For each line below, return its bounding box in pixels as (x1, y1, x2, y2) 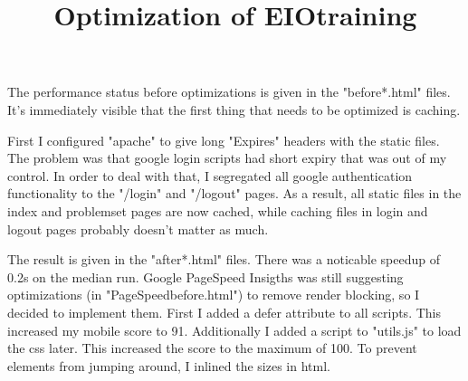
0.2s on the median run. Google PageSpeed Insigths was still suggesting (7, 267, 404, 286)
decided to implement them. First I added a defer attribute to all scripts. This (7, 302, 441, 321)
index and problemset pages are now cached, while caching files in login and (7, 201, 428, 220)
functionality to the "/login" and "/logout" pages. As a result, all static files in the (7, 184, 462, 203)
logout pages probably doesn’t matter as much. (7, 219, 269, 238)
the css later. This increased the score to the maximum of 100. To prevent (7, 338, 417, 357)
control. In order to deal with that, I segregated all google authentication (7, 166, 413, 185)
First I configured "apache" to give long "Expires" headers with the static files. (7, 130, 440, 149)
